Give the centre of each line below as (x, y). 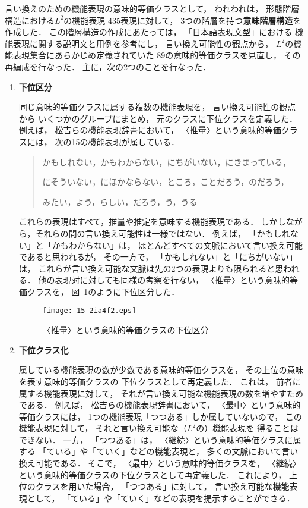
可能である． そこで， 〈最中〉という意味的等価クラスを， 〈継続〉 (168, 463)
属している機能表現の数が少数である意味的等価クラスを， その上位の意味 (161, 370)
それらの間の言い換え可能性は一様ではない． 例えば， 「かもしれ (163, 233)
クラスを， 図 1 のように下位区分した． (103, 291)
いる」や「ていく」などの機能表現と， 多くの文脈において (168, 451)
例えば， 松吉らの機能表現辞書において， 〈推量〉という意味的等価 (150, 130)
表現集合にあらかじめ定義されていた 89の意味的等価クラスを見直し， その (157, 55)
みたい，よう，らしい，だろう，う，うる (120, 201)
